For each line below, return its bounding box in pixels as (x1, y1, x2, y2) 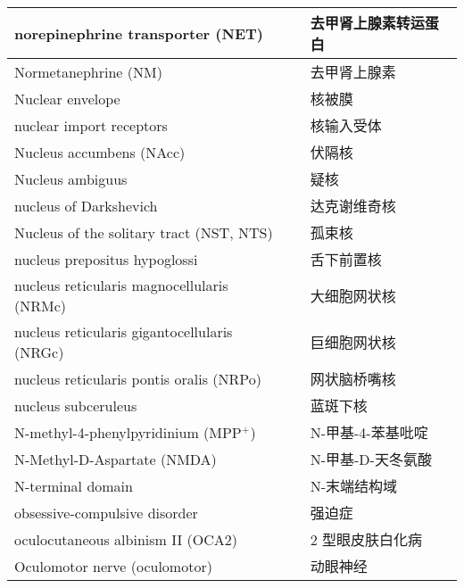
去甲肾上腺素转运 (310, 12, 425, 33)
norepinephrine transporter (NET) (14, 22, 263, 44)
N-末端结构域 (310, 476, 398, 496)
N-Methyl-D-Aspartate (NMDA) (14, 448, 217, 469)
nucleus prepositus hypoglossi (14, 248, 198, 269)
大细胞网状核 (310, 286, 396, 306)
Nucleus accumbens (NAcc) (14, 141, 186, 162)
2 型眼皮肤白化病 (310, 529, 423, 550)
